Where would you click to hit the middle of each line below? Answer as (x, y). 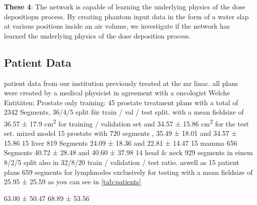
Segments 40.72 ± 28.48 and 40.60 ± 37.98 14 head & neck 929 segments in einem (128, 152)
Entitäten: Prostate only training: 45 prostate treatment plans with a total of (121, 102)
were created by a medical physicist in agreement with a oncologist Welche (117, 93)
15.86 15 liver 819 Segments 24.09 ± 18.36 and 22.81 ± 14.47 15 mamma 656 (121, 143)
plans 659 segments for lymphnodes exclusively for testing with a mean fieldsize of (128, 172)
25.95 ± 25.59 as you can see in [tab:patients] (73, 182)
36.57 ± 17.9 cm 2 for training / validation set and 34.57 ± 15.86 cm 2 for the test (127, 123)
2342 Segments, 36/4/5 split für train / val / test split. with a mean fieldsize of (124, 112)
